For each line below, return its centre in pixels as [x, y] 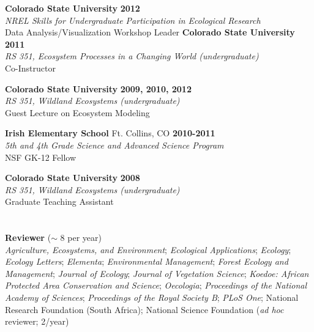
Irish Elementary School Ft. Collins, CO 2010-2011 [110, 133]
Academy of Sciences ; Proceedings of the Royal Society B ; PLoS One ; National [152, 297]
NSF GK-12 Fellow [40, 157]
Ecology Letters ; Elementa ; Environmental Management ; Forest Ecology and [147, 261]
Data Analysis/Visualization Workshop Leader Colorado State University [150, 32]
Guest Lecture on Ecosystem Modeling [77, 112]
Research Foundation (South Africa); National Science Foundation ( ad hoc [144, 309]
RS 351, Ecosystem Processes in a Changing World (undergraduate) [132, 56]
